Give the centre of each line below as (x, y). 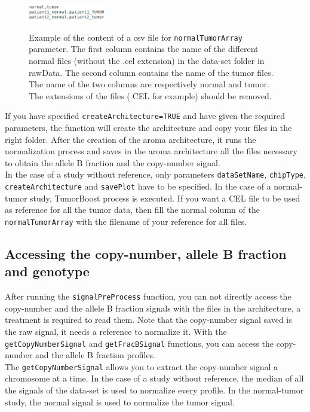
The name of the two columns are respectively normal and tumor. (149, 84)
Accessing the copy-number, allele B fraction (146, 253)
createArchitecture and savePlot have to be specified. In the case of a (138, 186)
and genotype (47, 271)
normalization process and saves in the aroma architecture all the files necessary (151, 151)
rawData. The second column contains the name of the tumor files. (151, 72)
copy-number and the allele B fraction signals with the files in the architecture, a (153, 308)
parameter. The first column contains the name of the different (144, 49)
